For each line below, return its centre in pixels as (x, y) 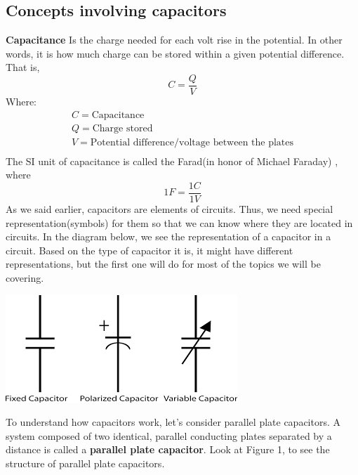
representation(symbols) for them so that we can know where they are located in (179, 222)
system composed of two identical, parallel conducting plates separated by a (169, 435)
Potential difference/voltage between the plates (192, 142)
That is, (23, 67)
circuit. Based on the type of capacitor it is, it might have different (150, 250)
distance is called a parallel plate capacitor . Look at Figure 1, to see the (168, 449)
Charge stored (122, 128)
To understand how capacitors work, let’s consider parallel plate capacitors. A (173, 422)
